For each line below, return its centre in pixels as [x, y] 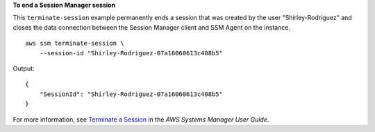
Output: [24, 68]
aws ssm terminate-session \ [75, 44]
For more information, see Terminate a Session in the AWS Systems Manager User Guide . [141, 119]
